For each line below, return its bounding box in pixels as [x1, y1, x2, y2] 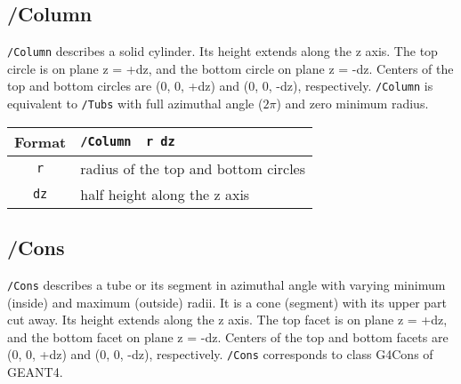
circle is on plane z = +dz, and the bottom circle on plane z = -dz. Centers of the [7, 59, 454, 77]
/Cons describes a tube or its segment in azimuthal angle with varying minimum [7, 275, 446, 293]
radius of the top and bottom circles [80, 157, 305, 179]
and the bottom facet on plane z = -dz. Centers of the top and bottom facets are [7, 327, 449, 346]
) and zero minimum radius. [276, 94, 429, 113]
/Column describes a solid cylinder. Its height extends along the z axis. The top [7, 42, 438, 60]
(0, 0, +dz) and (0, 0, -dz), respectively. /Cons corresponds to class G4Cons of [7, 345, 433, 364]
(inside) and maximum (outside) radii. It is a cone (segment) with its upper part [7, 292, 448, 311]
